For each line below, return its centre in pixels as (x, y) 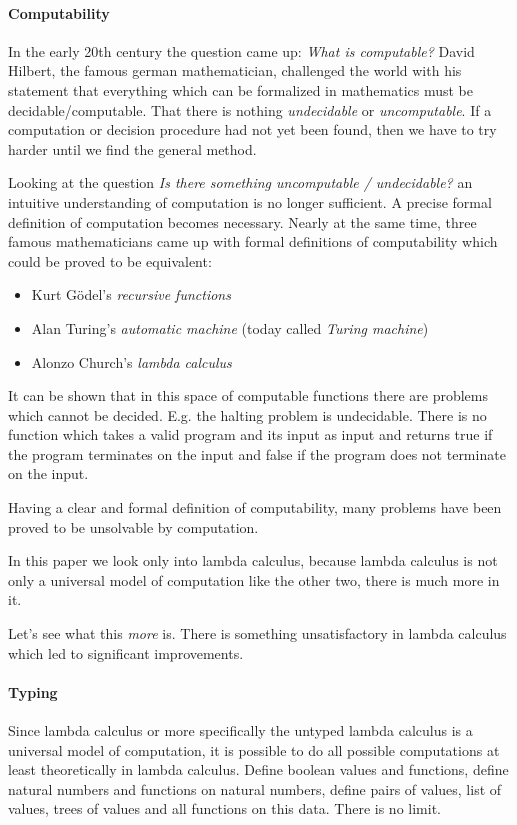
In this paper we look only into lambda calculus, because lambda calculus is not (253, 560)
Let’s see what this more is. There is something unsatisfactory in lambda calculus (257, 633)
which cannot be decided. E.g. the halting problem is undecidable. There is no (247, 414)
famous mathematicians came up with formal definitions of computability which (253, 241)
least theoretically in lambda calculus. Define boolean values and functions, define (258, 769)
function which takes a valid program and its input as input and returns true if (250, 434)
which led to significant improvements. (126, 652)
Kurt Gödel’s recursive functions (131, 294)
